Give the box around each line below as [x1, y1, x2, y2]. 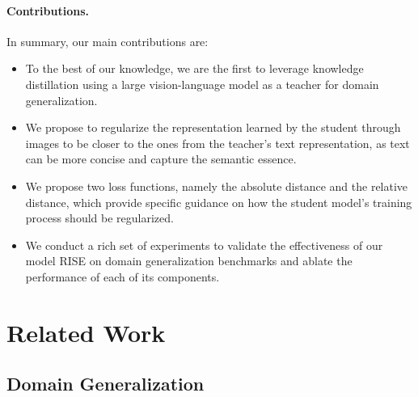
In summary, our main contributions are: [6, 32, 209, 49]
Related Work [6, 315, 166, 348]
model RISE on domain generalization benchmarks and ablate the [25, 252, 353, 269]
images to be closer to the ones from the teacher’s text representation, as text [25, 134, 410, 151]
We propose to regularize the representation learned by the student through [25, 119, 401, 136]
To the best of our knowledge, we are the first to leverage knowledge [25, 60, 364, 77]
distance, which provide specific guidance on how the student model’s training [25, 193, 412, 210]
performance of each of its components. [25, 268, 220, 285]
